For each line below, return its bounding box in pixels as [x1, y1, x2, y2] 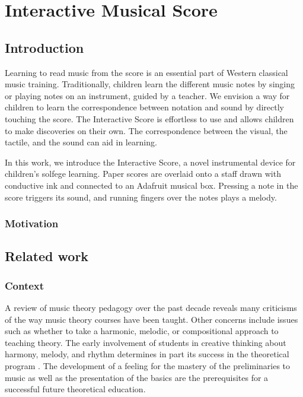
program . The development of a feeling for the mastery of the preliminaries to [5, 359, 291, 371]
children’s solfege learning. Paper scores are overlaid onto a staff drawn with [5, 167, 281, 180]
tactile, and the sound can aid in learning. [5, 136, 157, 148]
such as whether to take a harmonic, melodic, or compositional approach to [5, 325, 279, 337]
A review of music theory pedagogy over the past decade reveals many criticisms [5, 301, 297, 313]
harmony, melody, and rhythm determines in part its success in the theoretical [5, 348, 289, 360]
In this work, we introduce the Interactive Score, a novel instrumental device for [5, 155, 296, 168]
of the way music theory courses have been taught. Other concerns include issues [5, 313, 298, 325]
